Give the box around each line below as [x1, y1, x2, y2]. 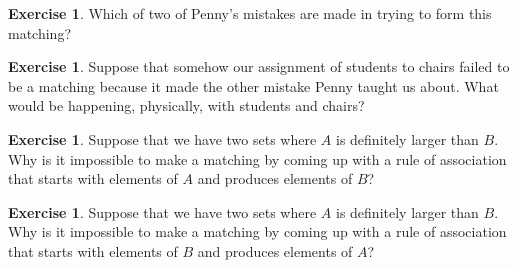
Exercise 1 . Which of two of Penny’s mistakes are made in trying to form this [8, 3, 492, 23]
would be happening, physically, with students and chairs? [8, 95, 365, 116]
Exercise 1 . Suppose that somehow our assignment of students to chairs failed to [8, 56, 510, 77]
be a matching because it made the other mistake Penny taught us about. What [8, 75, 499, 96]
